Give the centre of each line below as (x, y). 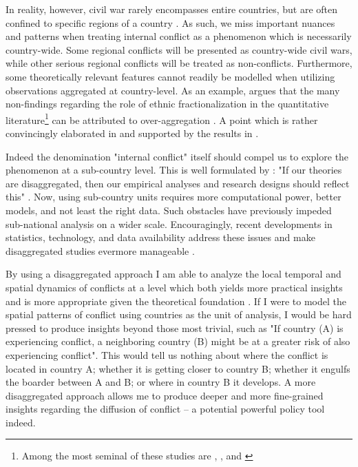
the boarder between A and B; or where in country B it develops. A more (161, 382)
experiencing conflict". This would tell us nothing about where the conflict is (167, 354)
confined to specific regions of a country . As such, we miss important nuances (170, 22)
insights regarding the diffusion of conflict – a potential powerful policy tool (165, 409)
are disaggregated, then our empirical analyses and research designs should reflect (178, 183)
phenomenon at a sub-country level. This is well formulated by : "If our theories (174, 170)
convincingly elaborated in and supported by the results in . (132, 133)
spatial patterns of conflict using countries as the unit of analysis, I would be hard (179, 314)
